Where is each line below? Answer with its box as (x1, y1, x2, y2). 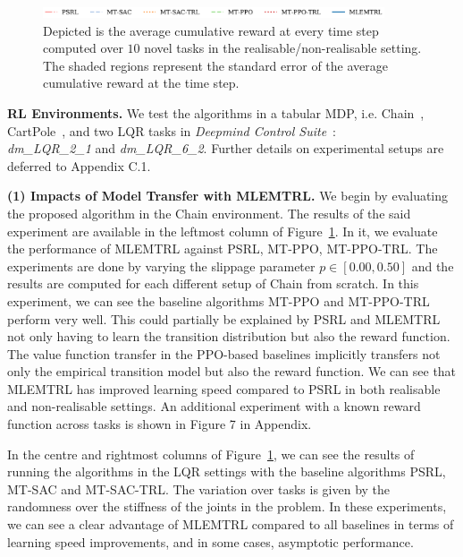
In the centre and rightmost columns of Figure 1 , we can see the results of (7, 444, 415, 463)
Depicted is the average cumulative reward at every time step (43, 21, 379, 39)
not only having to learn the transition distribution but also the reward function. (7, 327, 450, 346)
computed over (43, 39, 123, 57)
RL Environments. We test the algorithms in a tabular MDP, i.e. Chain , (7, 103, 425, 122)
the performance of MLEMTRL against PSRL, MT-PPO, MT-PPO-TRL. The (7, 239, 438, 258)
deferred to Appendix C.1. (7, 156, 151, 175)
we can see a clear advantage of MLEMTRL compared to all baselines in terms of (7, 515, 454, 534)
